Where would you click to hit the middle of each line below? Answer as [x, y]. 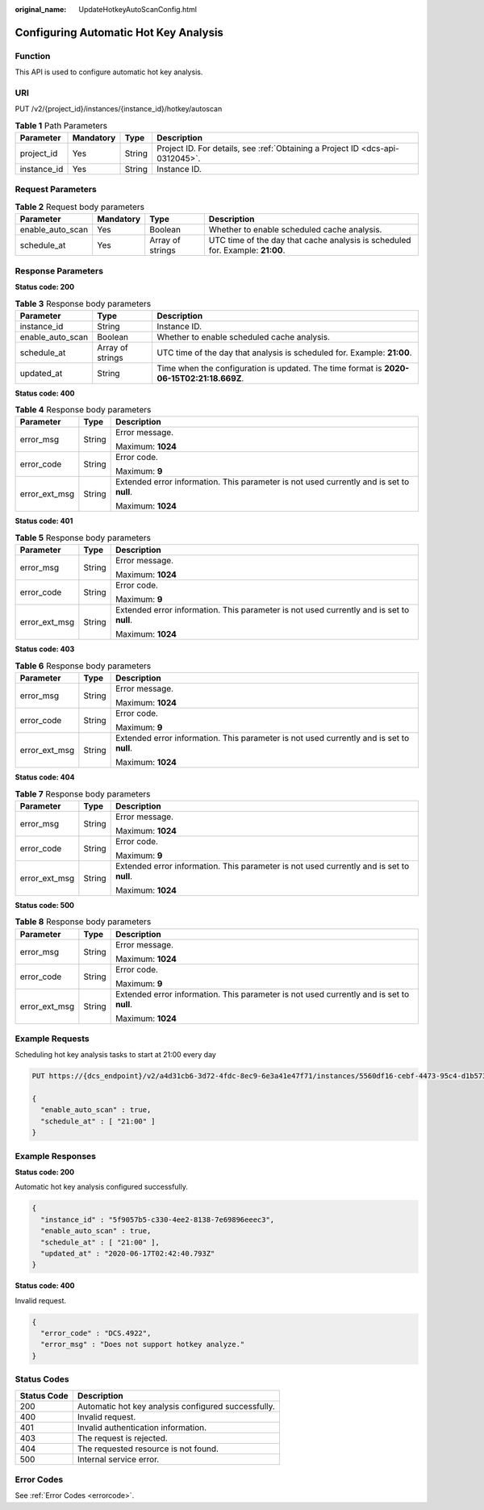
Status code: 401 [44, 521]
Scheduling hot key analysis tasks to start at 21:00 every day [116, 1055]
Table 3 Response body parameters [83, 303]
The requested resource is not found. [148, 1449]
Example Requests [52, 1039]
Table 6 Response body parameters [83, 666]
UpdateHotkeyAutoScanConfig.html [138, 9]
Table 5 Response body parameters [83, 538]
